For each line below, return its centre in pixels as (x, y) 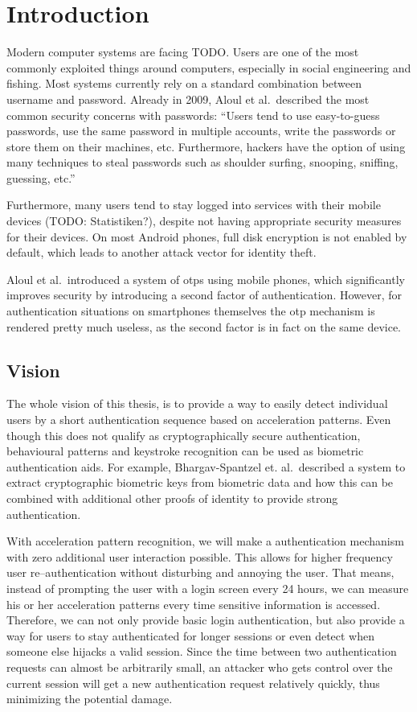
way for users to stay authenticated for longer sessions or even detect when (191, 635)
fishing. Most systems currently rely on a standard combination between (184, 83)
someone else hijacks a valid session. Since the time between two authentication (202, 651)
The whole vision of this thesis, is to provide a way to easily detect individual (197, 403)
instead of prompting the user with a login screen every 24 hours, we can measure (208, 588)
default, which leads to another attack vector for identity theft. (161, 252)
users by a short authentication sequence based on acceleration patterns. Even (199, 420)
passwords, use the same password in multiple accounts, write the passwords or (201, 131)
